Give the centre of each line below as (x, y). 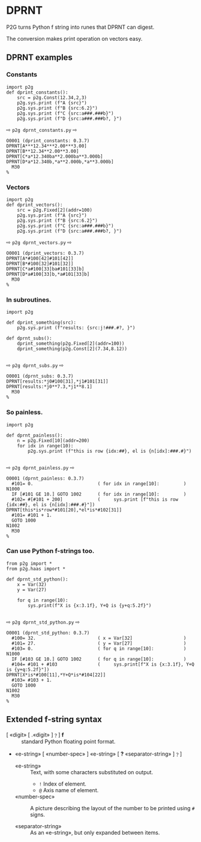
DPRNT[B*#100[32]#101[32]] (40, 264)
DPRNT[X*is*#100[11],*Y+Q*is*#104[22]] (56, 675)
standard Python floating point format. (68, 741)
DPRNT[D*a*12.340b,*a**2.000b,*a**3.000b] (60, 162)
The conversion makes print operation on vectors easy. (74, 38)
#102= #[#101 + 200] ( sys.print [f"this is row (95, 499)
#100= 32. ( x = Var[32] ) (99, 638)
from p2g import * (29, 563)
